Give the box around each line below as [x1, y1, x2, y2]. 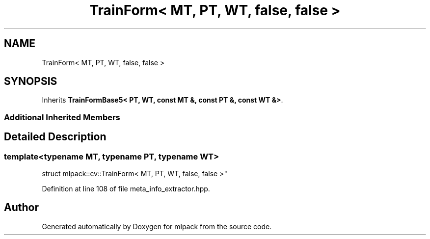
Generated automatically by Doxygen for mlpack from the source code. [42, 222, 272, 231]
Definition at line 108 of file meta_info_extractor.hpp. [42, 185, 210, 193]
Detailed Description [4, 131, 107, 143]
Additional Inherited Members [4, 112, 120, 122]
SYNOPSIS [4, 75, 57, 88]
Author [4, 201, 39, 214]
